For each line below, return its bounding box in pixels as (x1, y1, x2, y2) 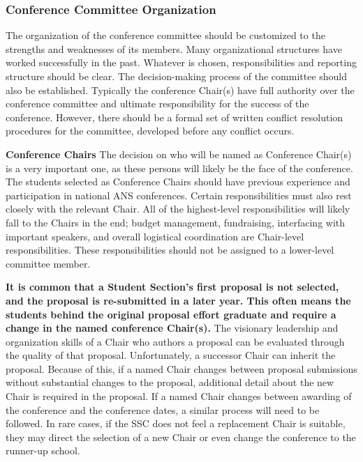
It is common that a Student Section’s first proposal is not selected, (6, 279, 339, 294)
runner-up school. (6, 443, 80, 458)
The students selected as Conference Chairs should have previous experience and (6, 174, 350, 189)
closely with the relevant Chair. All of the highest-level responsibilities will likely (6, 201, 350, 216)
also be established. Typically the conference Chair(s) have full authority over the (6, 82, 355, 97)
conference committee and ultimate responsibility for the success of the (6, 96, 309, 111)
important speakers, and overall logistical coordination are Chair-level (6, 229, 304, 243)
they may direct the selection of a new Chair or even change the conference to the (6, 429, 356, 444)
